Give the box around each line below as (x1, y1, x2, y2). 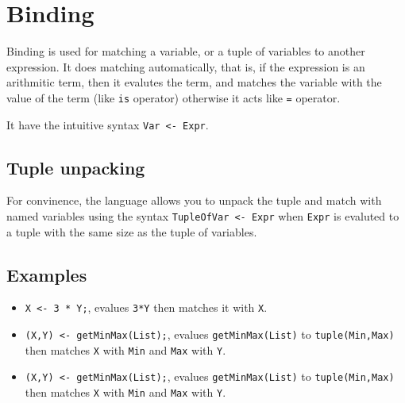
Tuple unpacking (6, 155, 145, 179)
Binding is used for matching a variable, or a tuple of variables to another (6, 43, 365, 59)
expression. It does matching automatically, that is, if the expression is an (6, 58, 365, 75)
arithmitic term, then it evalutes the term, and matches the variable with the (6, 74, 382, 90)
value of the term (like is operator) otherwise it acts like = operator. (6, 89, 341, 106)
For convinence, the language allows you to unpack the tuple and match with (6, 192, 382, 209)
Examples (6, 262, 87, 286)
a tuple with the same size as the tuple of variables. (6, 223, 257, 240)
